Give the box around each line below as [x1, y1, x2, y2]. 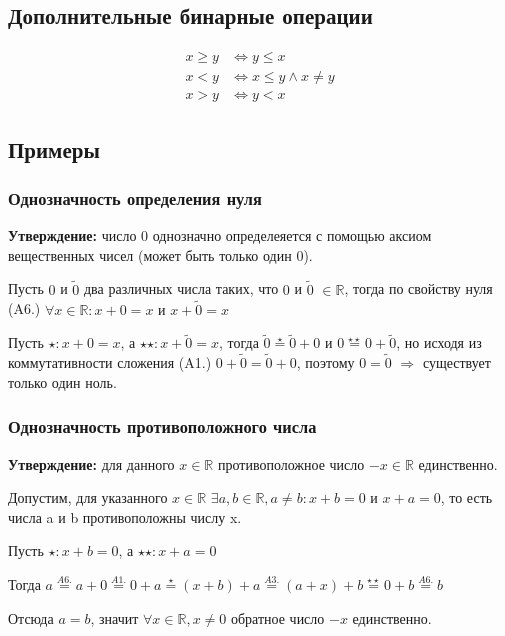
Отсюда [8, 607, 54, 628]
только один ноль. [8, 371, 117, 392]
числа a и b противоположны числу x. [8, 506, 242, 527]
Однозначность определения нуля [8, 186, 262, 210]
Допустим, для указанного [8, 487, 168, 508]
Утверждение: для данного [8, 453, 175, 474]
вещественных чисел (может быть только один [8, 244, 292, 265]
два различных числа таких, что [83, 278, 279, 299]
